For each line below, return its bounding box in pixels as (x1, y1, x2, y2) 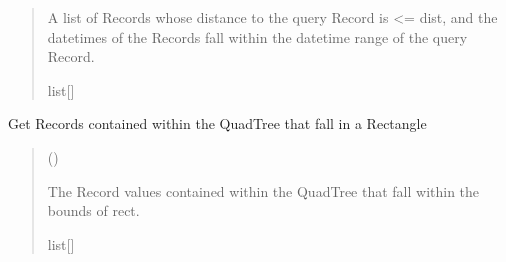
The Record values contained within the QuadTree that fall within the (47, 180, 480, 201)
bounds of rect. (47, 200, 140, 221)
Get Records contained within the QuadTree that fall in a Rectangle (8, 113, 427, 134)
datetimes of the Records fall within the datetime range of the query (47, 26, 468, 47)
